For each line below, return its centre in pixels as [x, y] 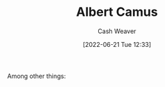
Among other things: [37, 76]
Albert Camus [117, 12]
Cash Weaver [117, 31]
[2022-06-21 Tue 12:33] [117, 44]
